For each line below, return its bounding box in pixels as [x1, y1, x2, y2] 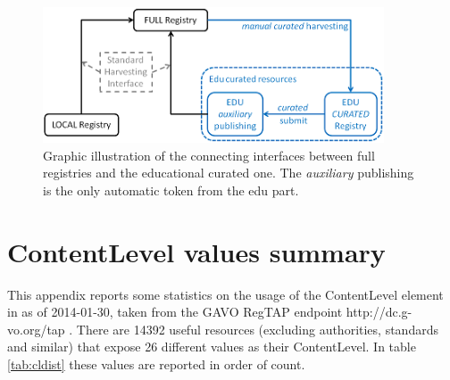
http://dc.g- [346, 302, 412, 321]
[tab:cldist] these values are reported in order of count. [7, 354, 305, 373]
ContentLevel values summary [7, 233, 386, 269]
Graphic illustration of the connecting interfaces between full [43, 145, 375, 164]
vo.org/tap [7, 319, 65, 338]
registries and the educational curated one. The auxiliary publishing [43, 163, 414, 182]
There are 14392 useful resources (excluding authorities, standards [76, 319, 438, 338]
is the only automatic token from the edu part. [43, 180, 299, 199]
